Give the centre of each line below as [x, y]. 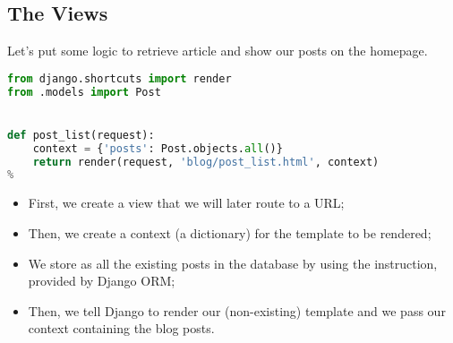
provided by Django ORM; [102, 281]
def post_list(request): [81, 135]
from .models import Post [84, 92]
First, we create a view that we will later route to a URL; [186, 203]
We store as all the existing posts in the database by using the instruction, [233, 263]
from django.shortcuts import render [120, 78]
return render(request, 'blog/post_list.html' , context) [206, 162]
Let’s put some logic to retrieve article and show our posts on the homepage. [218, 51]
